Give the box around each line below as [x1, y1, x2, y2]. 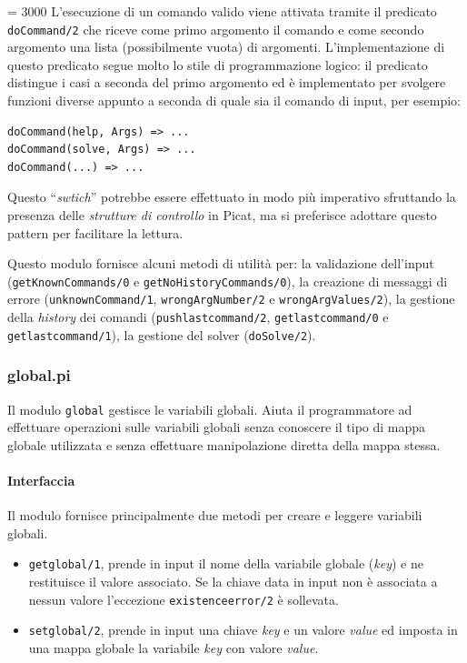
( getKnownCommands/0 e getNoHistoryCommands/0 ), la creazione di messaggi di [7, 271, 448, 290]
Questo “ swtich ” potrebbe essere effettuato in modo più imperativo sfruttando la [7, 187, 456, 206]
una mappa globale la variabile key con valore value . [28, 638, 319, 658]
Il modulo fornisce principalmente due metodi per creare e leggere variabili [7, 506, 422, 525]
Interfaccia [7, 471, 75, 490]
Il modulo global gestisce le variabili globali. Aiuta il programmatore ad [7, 399, 412, 418]
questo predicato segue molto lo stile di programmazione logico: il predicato [7, 55, 428, 74]
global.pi [7, 364, 71, 387]
